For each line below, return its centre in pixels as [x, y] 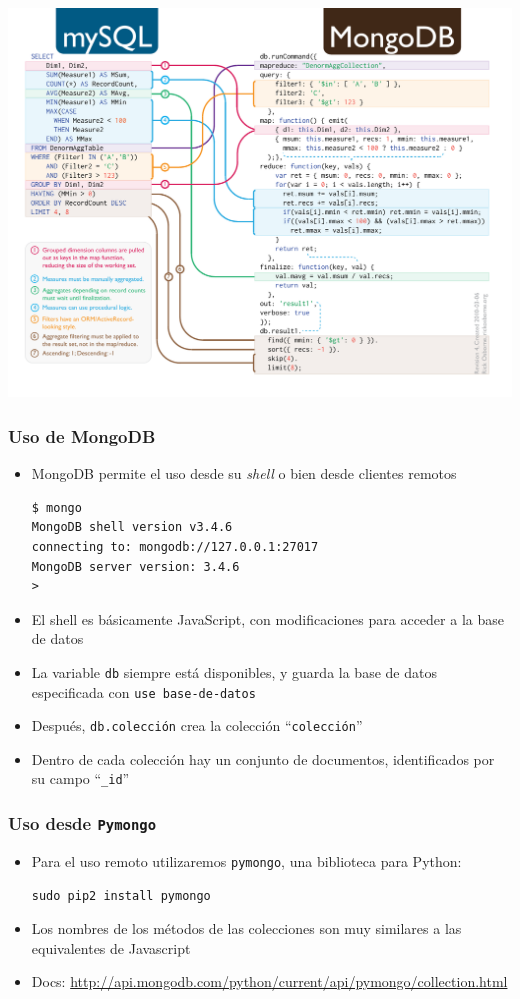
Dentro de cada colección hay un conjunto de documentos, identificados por [263, 758]
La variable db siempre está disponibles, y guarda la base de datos [234, 671]
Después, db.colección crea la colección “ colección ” [197, 725]
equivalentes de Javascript [111, 947]
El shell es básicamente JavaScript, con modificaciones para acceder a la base [267, 618]
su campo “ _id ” [80, 778]
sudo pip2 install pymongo [121, 895]
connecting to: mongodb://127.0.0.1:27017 [175, 546]
